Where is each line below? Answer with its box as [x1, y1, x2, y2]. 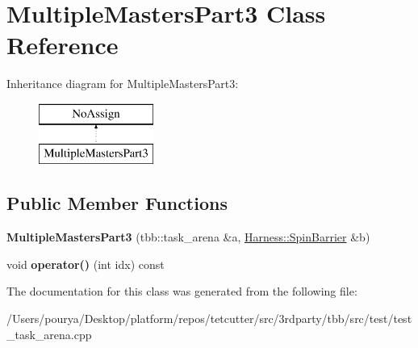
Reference [6, 28, 119, 61]
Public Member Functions [6, 191, 228, 216]
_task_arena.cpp [6, 325, 92, 342]
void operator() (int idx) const [6, 255, 165, 272]
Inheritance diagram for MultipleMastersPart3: [6, 75, 239, 92]
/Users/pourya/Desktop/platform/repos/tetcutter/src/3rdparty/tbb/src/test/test [6, 310, 412, 327]
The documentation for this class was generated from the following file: [6, 283, 357, 300]
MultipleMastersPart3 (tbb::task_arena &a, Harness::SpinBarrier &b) [6, 229, 370, 245]
